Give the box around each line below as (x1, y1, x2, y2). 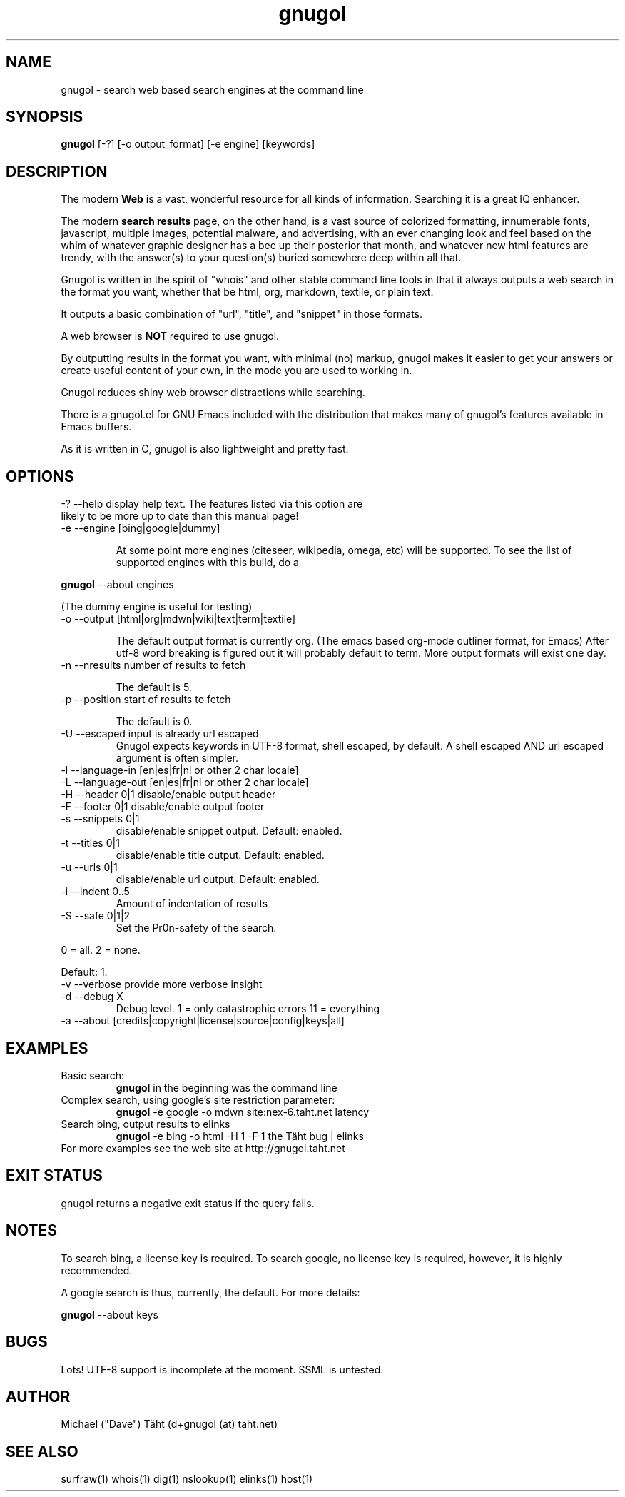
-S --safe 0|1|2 (61, 909, 131, 922)
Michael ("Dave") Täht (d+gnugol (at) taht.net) (61, 1418, 278, 1431)
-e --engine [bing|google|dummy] (61, 522, 220, 535)
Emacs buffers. (61, 420, 132, 433)
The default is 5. (116, 681, 192, 694)
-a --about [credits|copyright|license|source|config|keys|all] (61, 1014, 345, 1027)
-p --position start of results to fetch (61, 693, 231, 706)
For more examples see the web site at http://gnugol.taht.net (61, 1141, 345, 1154)
